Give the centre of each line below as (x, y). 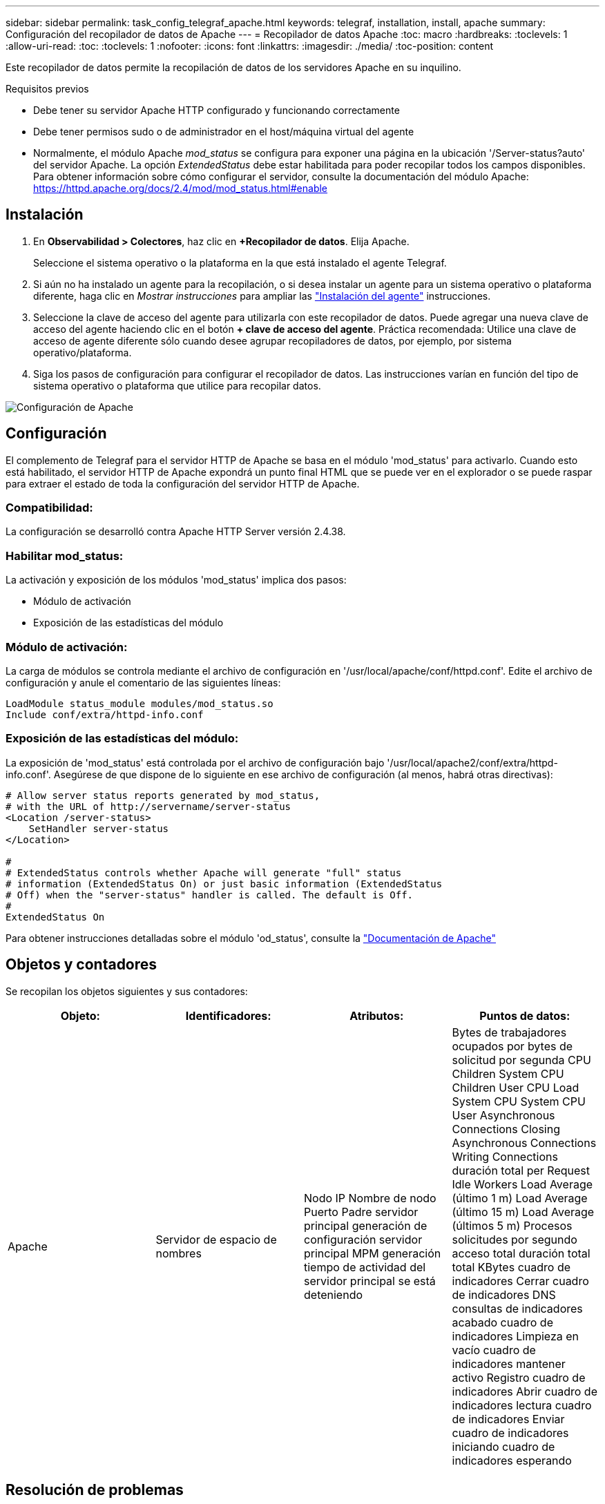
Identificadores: (228, 1015)
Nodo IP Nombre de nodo (370, 1198)
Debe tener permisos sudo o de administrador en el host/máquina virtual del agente (224, 132)
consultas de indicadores (517, 1308)
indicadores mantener (509, 1363)
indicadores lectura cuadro (522, 1405)
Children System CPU (508, 1073)
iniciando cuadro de (503, 1446)
